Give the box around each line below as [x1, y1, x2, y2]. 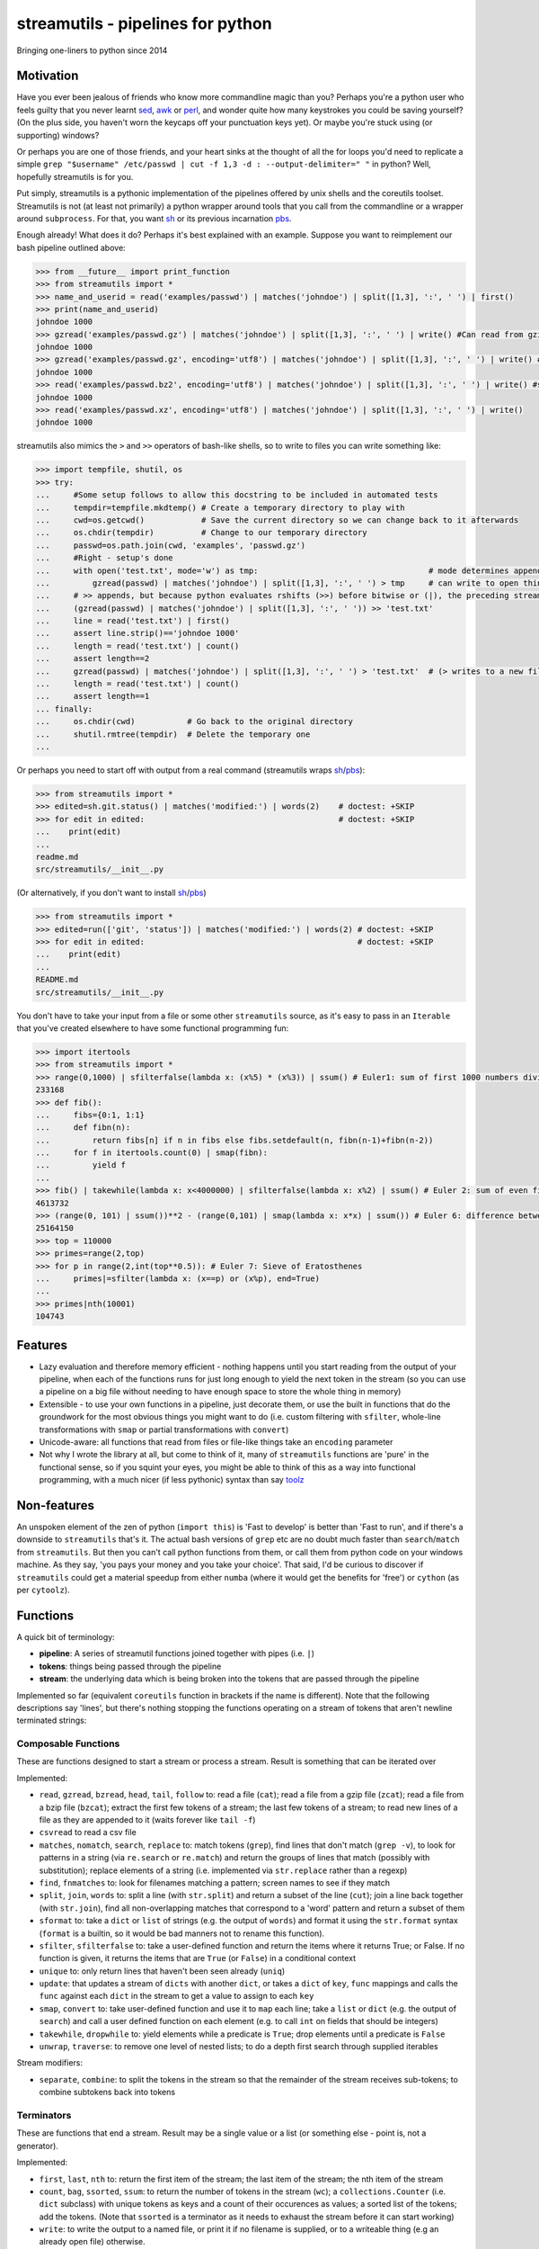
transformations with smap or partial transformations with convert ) [39, 1424, 289, 1435]
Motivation [16, 68, 79, 84]
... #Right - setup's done [35, 553, 174, 563]
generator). [16, 2140, 58, 2151]
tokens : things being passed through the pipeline [39, 1661, 222, 1671]
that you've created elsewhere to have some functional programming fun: [16, 1022, 289, 1034]
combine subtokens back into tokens [39, 2087, 175, 2098]
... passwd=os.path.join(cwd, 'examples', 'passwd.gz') [35, 540, 306, 551]
